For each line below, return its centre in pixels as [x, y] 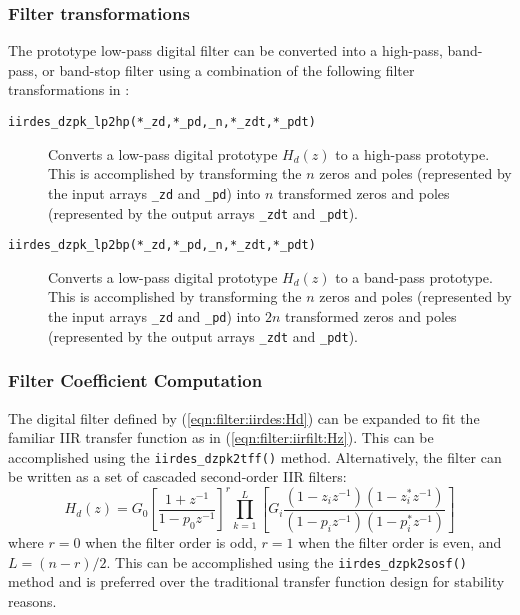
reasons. [32, 600]
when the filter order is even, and [400, 541]
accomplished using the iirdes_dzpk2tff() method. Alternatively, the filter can [255, 456]
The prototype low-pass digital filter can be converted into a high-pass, [225, 50]
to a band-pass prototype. [414, 276]
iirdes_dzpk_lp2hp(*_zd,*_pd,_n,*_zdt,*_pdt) [162, 122]
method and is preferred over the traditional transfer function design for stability [256, 581]
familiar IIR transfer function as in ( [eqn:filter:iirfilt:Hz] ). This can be [221, 437]
